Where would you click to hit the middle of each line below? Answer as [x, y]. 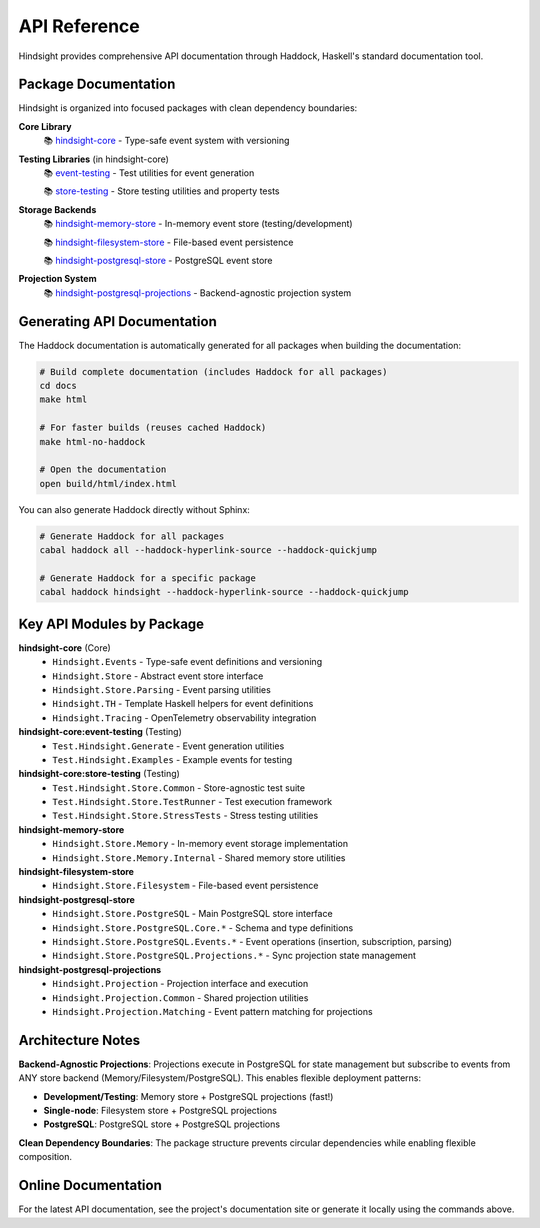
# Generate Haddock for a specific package [148, 578]
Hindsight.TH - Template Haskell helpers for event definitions [183, 704]
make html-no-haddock [92, 441]
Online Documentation [90, 1185]
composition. [45, 1157]
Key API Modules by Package [111, 623]
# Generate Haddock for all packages [132, 536]
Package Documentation [97, 84]
